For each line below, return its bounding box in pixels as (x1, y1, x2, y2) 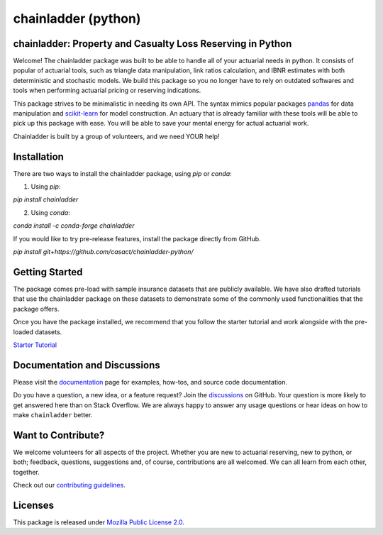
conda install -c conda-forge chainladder (13, 221, 135, 230)
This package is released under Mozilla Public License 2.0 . (13, 518, 184, 526)
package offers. (13, 304, 60, 313)
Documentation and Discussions (13, 359, 160, 371)
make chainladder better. (13, 410, 93, 419)
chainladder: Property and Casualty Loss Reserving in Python (13, 38, 292, 50)
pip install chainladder (13, 195, 79, 204)
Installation (13, 150, 64, 162)
